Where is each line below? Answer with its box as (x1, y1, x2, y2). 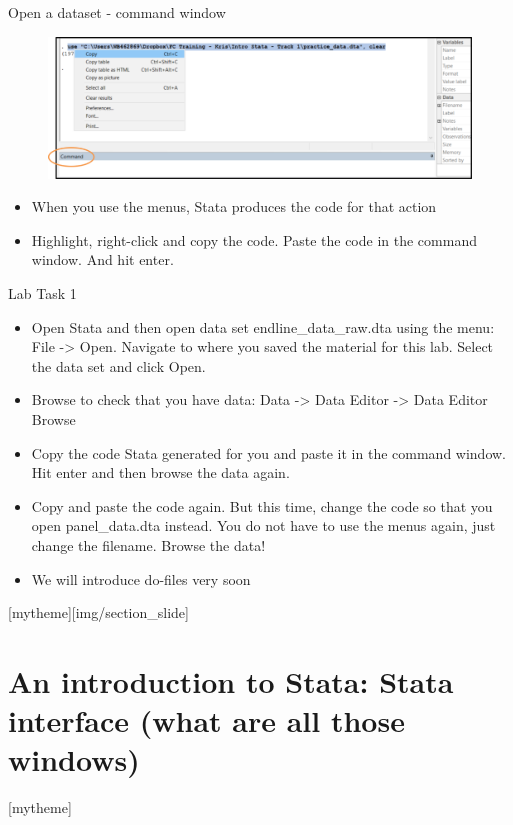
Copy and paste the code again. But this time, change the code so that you (31, 495, 493, 516)
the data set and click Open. (31, 355, 206, 376)
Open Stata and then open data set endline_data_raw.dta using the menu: (31, 316, 495, 337)
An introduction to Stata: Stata (8, 660, 454, 701)
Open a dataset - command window (8, 2, 226, 22)
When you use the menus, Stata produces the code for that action (31, 196, 437, 217)
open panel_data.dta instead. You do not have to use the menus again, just (31, 515, 496, 536)
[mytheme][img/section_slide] (8, 602, 189, 623)
